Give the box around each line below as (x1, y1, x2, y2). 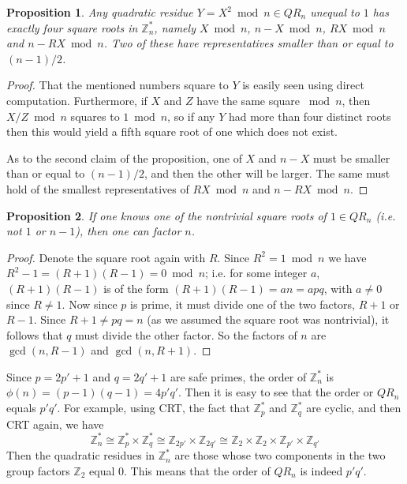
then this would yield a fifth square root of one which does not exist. (6, 123, 338, 140)
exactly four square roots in (6, 19, 138, 36)
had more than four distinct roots (228, 107, 391, 124)
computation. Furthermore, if (6, 92, 147, 108)
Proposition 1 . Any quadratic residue (6, 4, 193, 20)
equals (6, 400, 36, 416)
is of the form (103, 280, 169, 296)
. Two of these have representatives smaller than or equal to (103, 35, 394, 51)
